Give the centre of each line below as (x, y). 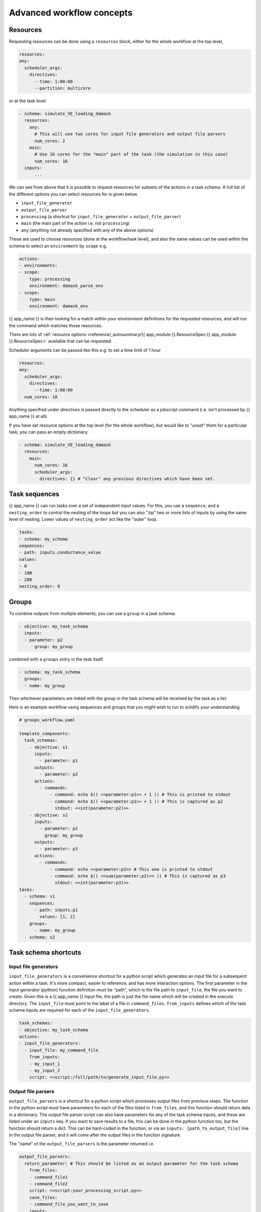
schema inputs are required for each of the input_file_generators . (80, 1010)
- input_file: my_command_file (61, 1050)
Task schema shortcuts (45, 952)
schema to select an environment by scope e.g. (58, 246)
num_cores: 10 (41, 397)
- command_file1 (48, 1177)
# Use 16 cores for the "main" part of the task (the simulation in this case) (131, 154)
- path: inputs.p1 (56, 910)
